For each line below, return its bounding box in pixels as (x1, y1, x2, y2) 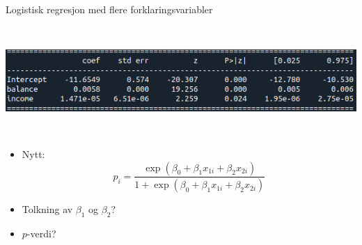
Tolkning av (22, 202, 73, 216)
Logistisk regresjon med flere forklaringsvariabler (6, 2, 213, 16)
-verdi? (26, 226, 56, 241)
